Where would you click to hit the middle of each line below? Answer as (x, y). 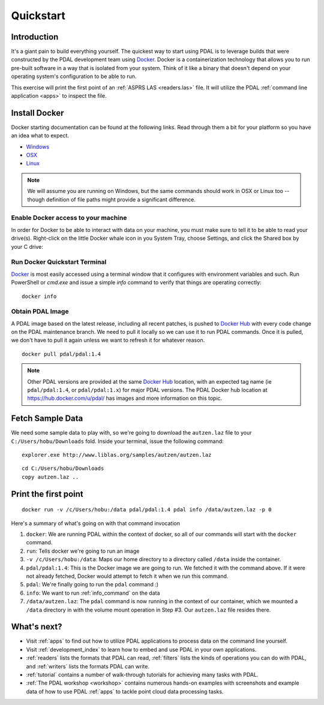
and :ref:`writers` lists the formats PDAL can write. (88, 666)
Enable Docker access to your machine (69, 218)
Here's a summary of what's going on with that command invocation (95, 523)
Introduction (35, 37)
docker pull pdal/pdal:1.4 (61, 354)
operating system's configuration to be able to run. (74, 76)
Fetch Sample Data (47, 419)
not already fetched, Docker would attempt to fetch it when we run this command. (127, 576)
